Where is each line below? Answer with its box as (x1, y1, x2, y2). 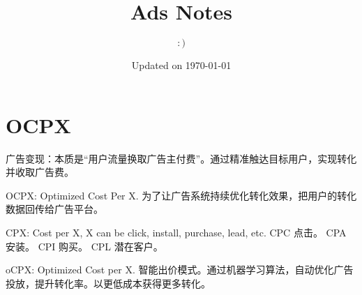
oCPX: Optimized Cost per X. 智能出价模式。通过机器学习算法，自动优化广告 (6, 262, 354, 277)
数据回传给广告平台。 (6, 202, 103, 216)
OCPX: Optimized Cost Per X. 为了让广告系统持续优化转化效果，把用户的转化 (6, 188, 357, 202)
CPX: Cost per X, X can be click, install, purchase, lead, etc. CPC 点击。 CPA (6, 225, 347, 240)
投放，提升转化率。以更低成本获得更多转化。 (6, 275, 211, 290)
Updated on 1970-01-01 (131, 58, 232, 73)
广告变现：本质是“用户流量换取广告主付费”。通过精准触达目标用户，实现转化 (6, 151, 357, 165)
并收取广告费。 (6, 165, 74, 179)
